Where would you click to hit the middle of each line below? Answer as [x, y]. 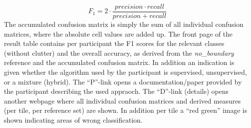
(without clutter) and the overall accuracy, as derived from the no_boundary [119, 53]
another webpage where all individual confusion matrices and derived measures [123, 100]
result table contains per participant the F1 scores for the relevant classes [114, 43]
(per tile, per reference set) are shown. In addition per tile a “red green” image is [125, 110]
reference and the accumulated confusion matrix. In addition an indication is [119, 62]
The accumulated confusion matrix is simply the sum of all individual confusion [124, 24]
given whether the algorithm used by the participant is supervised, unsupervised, [125, 72]
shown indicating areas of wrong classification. [73, 120]
